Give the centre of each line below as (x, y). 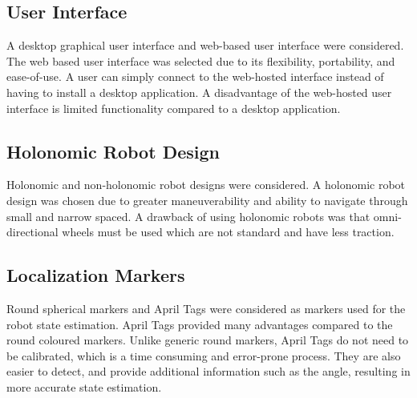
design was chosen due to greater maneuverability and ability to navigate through (207, 200)
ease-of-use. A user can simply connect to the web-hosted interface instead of (195, 76)
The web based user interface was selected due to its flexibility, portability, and (201, 60)
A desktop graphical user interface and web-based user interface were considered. (205, 45)
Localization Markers (96, 275)
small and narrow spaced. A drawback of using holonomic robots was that (188, 216)
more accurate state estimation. (84, 386)
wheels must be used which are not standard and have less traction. (228, 232)
